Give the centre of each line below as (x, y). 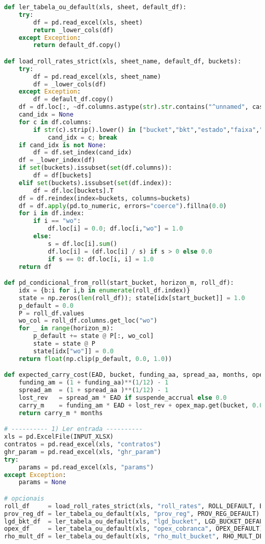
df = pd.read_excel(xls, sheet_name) (97, 76)
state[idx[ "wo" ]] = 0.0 (73, 351)
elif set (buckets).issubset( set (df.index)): (95, 183)
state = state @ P (64, 344)
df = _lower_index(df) (57, 160)
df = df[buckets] (62, 176)
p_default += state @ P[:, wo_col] (94, 336)
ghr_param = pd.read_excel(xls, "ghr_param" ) (83, 452)
